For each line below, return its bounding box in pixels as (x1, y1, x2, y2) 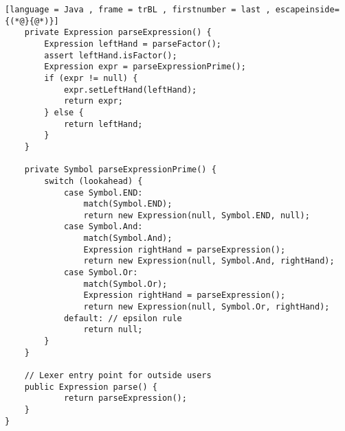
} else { (44, 107, 84, 117)
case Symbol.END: (63, 187, 143, 198)
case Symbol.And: (63, 222, 143, 232)
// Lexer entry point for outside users (24, 371, 212, 380)
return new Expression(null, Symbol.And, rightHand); (83, 256, 335, 266)
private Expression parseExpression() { (24, 27, 212, 38)
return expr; (63, 96, 123, 106)
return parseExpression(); (63, 393, 187, 404)
